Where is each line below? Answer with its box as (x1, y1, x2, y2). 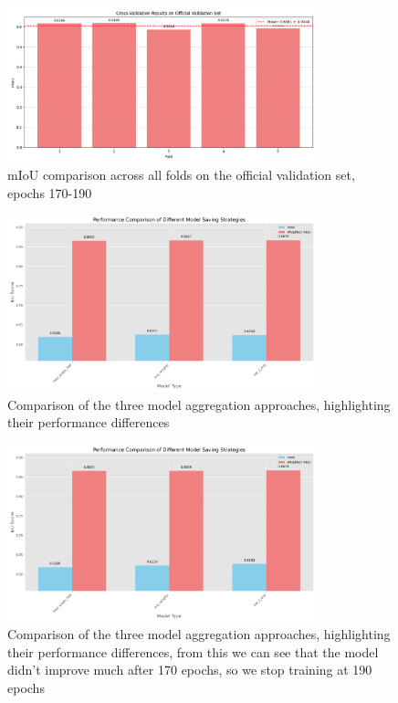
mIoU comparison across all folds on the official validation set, (7, 165, 355, 184)
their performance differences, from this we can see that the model (7, 642, 379, 661)
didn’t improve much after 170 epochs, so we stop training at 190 (7, 660, 372, 679)
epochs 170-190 (7, 183, 92, 202)
